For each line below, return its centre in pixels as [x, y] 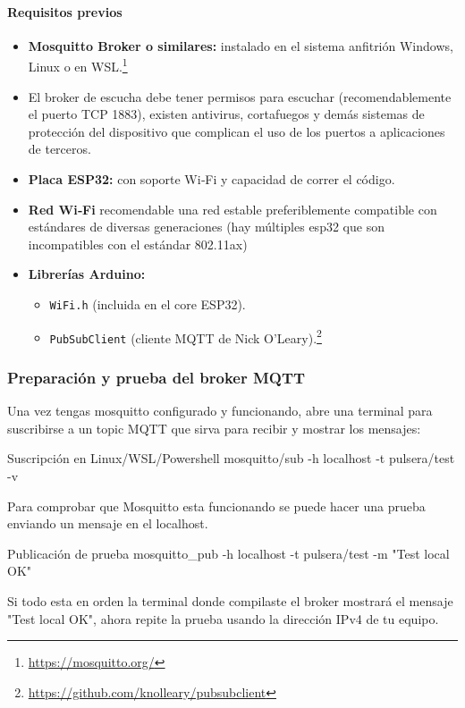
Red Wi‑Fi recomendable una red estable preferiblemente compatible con [232, 209]
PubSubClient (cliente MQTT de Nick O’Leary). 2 [186, 336]
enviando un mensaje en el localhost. [108, 523]
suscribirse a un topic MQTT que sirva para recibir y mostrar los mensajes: [214, 428]
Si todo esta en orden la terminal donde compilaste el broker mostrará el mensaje [230, 600]
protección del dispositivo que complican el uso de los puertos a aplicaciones [237, 131]
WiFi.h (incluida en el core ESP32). [148, 303]
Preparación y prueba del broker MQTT [156, 377]
